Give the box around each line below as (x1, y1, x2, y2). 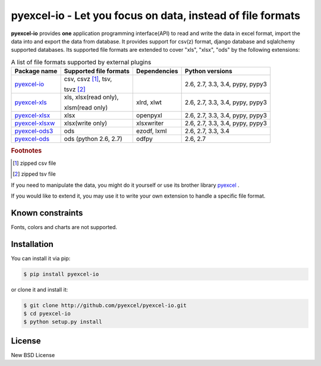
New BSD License (11, 351, 55, 358)
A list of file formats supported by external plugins (11, 58, 152, 66)
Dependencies (136, 67, 178, 76)
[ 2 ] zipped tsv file (12, 170, 56, 178)
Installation (11, 239, 53, 249)
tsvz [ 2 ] (64, 85, 86, 93)
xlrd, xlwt (136, 98, 162, 107)
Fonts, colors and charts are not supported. (11, 223, 118, 230)
